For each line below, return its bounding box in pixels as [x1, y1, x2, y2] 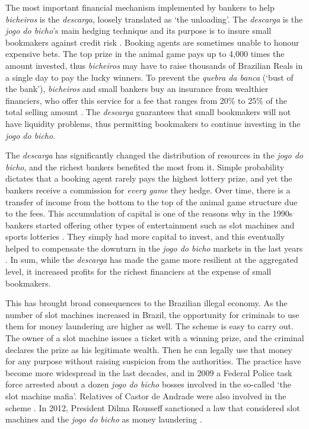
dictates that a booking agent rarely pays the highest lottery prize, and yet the [5, 172, 292, 185]
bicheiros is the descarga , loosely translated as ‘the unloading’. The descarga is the [5, 12, 303, 25]
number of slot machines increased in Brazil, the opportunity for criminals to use [5, 308, 300, 320]
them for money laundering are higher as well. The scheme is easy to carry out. [5, 320, 294, 332]
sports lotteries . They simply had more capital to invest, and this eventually [5, 230, 285, 243]
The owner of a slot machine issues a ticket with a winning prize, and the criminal [5, 332, 304, 344]
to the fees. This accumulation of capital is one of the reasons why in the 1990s [5, 207, 293, 220]
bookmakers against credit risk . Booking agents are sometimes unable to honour [5, 36, 300, 48]
